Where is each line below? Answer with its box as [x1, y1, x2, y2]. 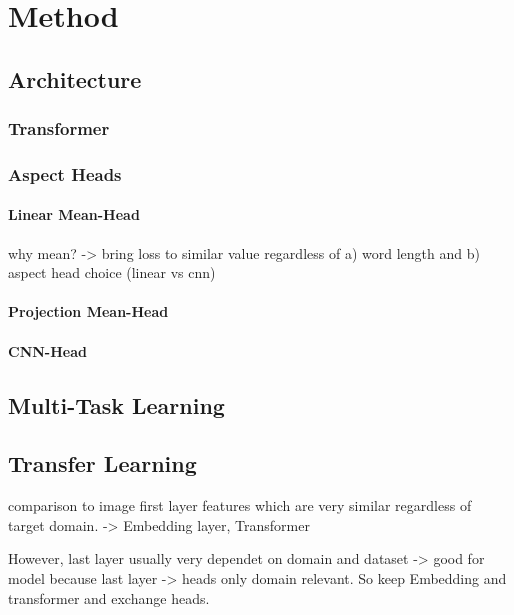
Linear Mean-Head [8, 204, 140, 225]
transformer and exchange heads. [8, 587, 210, 608]
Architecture [8, 63, 142, 94]
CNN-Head [8, 340, 87, 361]
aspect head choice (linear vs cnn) [8, 262, 216, 283]
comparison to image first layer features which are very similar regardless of [8, 495, 472, 516]
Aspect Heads [8, 161, 122, 186]
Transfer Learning [8, 448, 197, 479]
